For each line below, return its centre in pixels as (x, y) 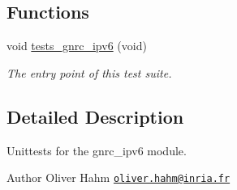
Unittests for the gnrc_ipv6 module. (97, 150)
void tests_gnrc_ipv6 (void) (77, 46)
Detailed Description (95, 116)
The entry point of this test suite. (89, 72)
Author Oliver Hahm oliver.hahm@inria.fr (118, 177)
